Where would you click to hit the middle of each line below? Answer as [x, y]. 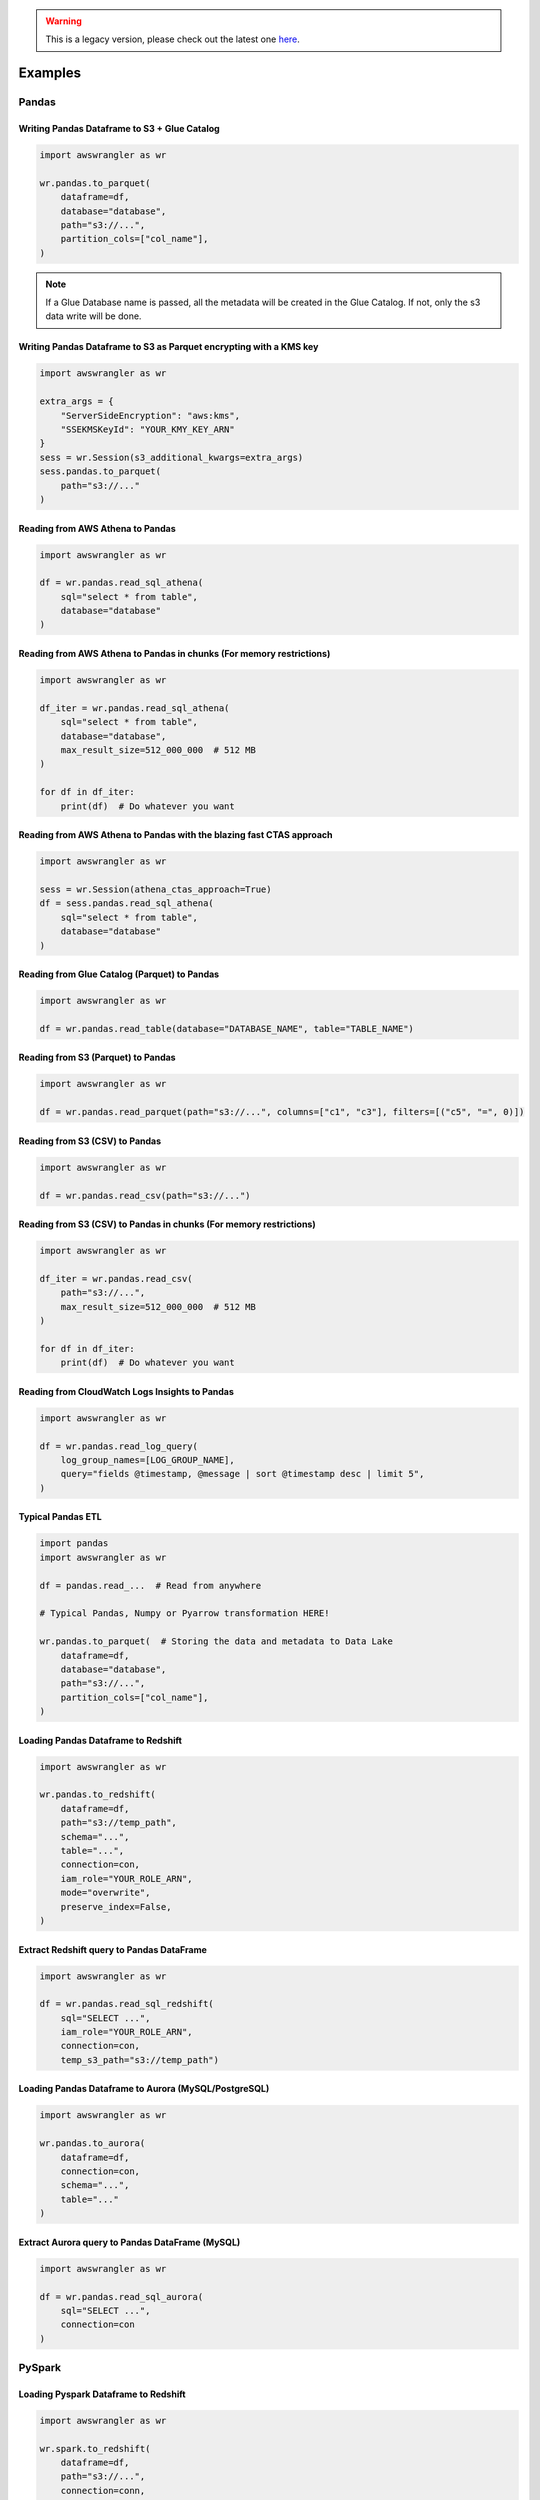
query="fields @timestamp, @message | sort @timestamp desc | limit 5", [242, 1474]
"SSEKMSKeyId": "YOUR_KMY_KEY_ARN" [147, 429]
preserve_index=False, [116, 1906]
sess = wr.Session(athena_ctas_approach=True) [155, 889]
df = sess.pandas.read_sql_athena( [126, 903]
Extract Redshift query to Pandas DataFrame [112, 1949]
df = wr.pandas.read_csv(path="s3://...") [145, 1195]
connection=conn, [103, 2490]
